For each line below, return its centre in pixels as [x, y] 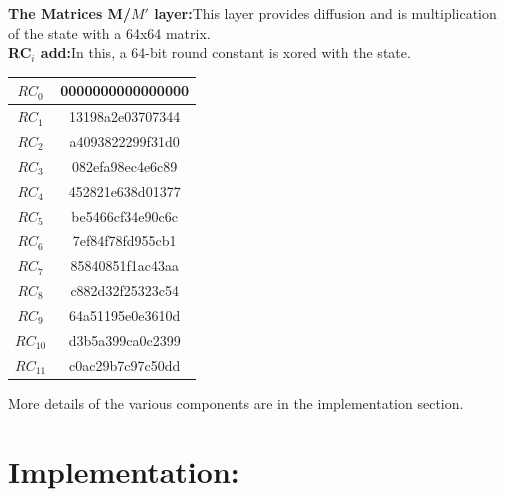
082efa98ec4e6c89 [124, 165]
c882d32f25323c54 [124, 290]
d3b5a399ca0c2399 [124, 339]
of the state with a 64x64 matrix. [109, 32]
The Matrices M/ [69, 13]
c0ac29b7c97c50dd [125, 364]
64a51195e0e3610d [125, 314]
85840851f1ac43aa [124, 265]
